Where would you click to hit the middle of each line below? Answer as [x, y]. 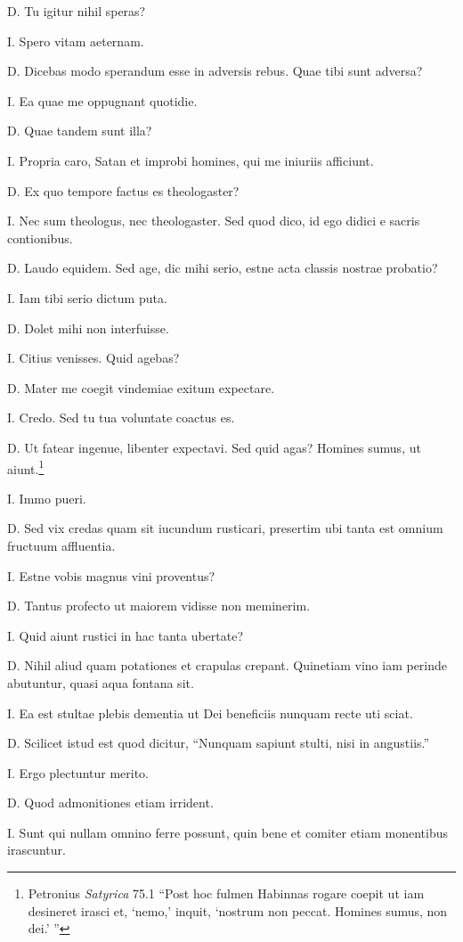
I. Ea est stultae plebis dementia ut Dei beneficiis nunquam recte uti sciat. [210, 713]
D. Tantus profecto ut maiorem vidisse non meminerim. [159, 606]
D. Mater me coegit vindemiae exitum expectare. [141, 387]
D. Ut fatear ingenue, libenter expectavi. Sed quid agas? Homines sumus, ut [214, 447]
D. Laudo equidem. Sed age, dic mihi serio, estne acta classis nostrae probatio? [223, 268]
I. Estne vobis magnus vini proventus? [111, 575]
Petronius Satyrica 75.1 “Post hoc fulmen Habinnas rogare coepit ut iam [226, 893]
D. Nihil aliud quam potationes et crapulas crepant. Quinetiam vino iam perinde [227, 665]
